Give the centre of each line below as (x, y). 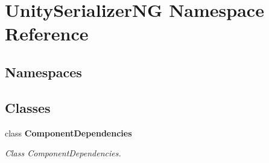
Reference (47, 34)
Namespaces (43, 72)
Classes (28, 107)
